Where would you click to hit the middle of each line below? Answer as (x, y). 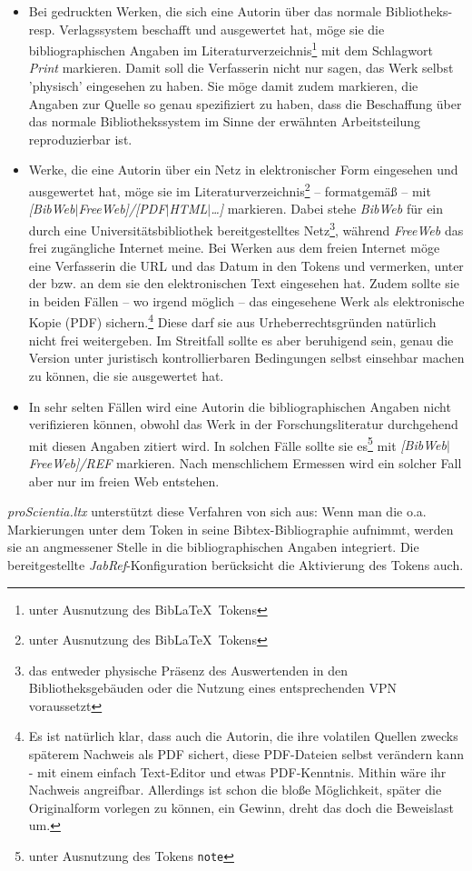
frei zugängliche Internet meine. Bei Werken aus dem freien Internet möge (234, 248)
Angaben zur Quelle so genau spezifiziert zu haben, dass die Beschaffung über (245, 103)
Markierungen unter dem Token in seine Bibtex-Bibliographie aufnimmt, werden (231, 529)
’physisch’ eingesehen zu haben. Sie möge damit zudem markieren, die (223, 86)
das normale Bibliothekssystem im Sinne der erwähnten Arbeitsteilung (225, 121)
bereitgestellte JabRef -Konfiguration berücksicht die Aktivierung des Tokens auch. (236, 564)
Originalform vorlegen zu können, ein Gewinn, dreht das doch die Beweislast (241, 807)
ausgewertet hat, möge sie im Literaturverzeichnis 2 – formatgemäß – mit (230, 190)
